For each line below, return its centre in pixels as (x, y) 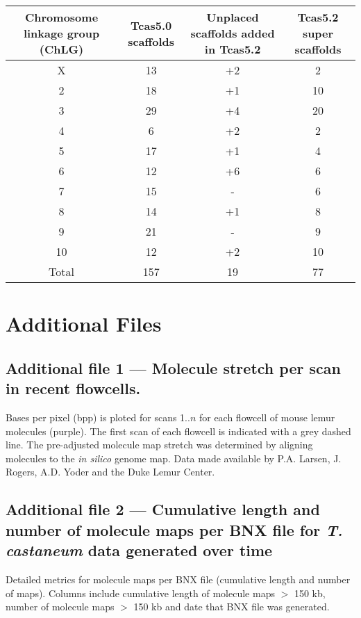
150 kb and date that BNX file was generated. (232, 607)
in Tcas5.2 (233, 49)
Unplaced (233, 17)
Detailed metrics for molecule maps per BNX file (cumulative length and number (178, 579)
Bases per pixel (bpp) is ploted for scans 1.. (98, 417)
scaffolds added (233, 33)
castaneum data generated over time (139, 550)
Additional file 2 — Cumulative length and (163, 509)
